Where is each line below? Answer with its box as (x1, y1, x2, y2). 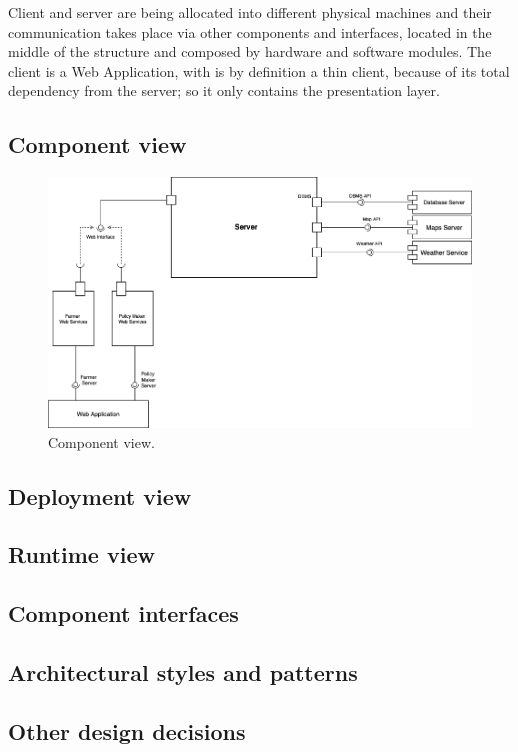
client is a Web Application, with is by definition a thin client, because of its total (8, 60, 510, 81)
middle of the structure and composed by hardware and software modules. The (8, 41, 492, 62)
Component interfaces (8, 598, 239, 629)
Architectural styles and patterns (8, 657, 358, 688)
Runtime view (8, 539, 155, 570)
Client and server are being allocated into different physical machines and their (8, 2, 492, 22)
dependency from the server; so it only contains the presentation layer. (8, 80, 440, 101)
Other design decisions (8, 715, 246, 746)
